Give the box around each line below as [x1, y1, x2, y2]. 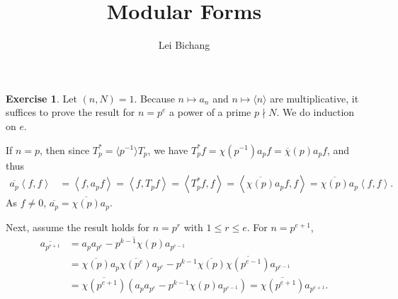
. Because [134, 90, 175, 105]
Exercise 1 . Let [6, 90, 77, 105]
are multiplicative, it [270, 90, 359, 105]
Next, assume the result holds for [6, 219, 149, 234]
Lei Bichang [158, 37, 210, 52]
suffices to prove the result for [6, 105, 135, 119]
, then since [40, 142, 90, 157]
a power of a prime [169, 105, 251, 119]
